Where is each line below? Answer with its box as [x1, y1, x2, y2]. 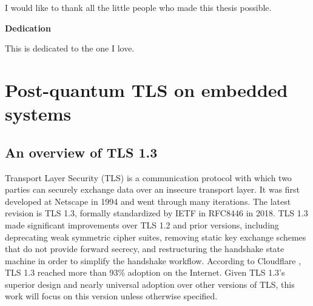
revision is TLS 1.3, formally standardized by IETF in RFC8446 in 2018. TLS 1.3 [5, 207, 308, 219]
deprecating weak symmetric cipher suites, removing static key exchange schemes [5, 230, 306, 243]
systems [5, 101, 72, 126]
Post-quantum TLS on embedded [5, 77, 288, 102]
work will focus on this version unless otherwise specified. [5, 290, 218, 302]
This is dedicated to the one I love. [5, 42, 135, 55]
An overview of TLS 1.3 [5, 142, 158, 161]
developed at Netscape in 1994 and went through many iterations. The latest [5, 195, 291, 207]
